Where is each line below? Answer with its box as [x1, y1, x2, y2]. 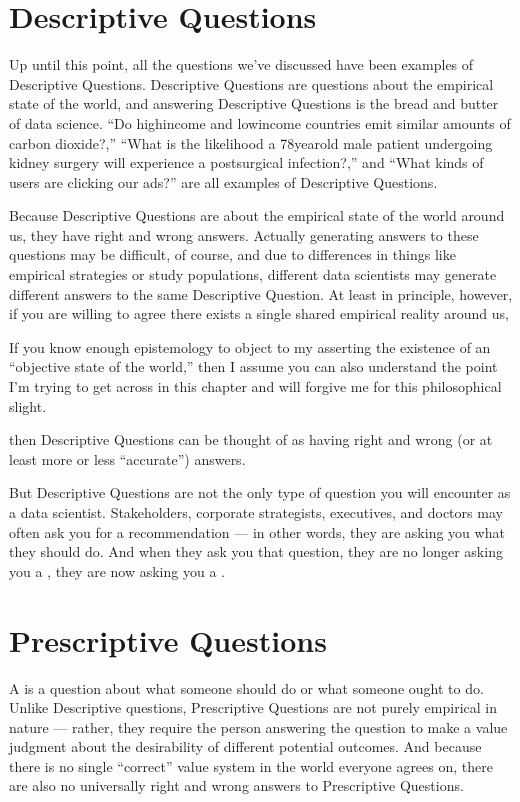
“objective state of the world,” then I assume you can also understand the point [9, 356, 498, 377]
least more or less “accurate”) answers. [9, 448, 246, 469]
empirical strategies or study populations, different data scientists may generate [9, 264, 497, 285]
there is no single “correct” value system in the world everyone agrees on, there [9, 755, 493, 776]
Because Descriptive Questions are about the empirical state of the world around [9, 205, 505, 226]
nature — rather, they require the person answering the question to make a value [9, 716, 508, 737]
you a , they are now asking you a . [9, 560, 225, 581]
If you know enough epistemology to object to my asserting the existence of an [9, 336, 491, 357]
